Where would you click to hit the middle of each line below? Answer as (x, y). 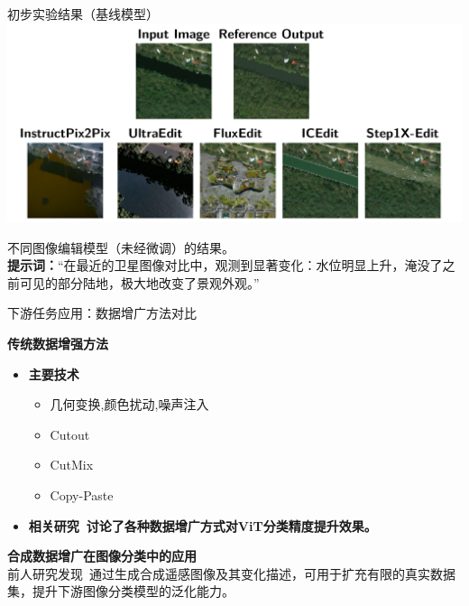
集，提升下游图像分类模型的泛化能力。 (121, 591)
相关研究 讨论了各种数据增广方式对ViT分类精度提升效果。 (202, 525)
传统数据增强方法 (58, 344)
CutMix (72, 465)
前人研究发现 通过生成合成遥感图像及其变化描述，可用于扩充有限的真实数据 (231, 573)
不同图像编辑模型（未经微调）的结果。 (121, 247)
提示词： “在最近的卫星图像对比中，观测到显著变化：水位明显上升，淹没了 (225, 265)
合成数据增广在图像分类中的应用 (102, 556)
